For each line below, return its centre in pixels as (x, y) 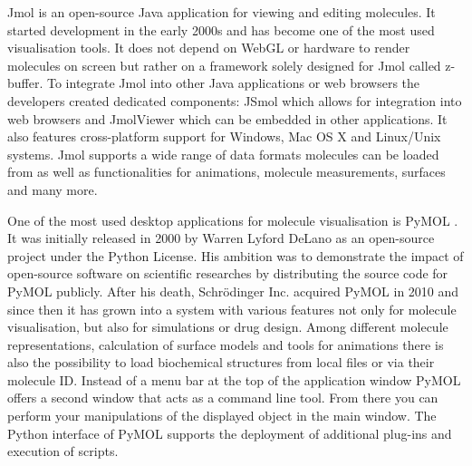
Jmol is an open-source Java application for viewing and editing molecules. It (222, 12)
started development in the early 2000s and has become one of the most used (221, 29)
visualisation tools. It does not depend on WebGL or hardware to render (209, 48)
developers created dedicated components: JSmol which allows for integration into (235, 100)
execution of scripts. (63, 451)
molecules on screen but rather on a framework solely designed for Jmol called (224, 65)
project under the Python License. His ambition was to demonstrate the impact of (236, 255)
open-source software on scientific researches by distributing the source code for (228, 273)
